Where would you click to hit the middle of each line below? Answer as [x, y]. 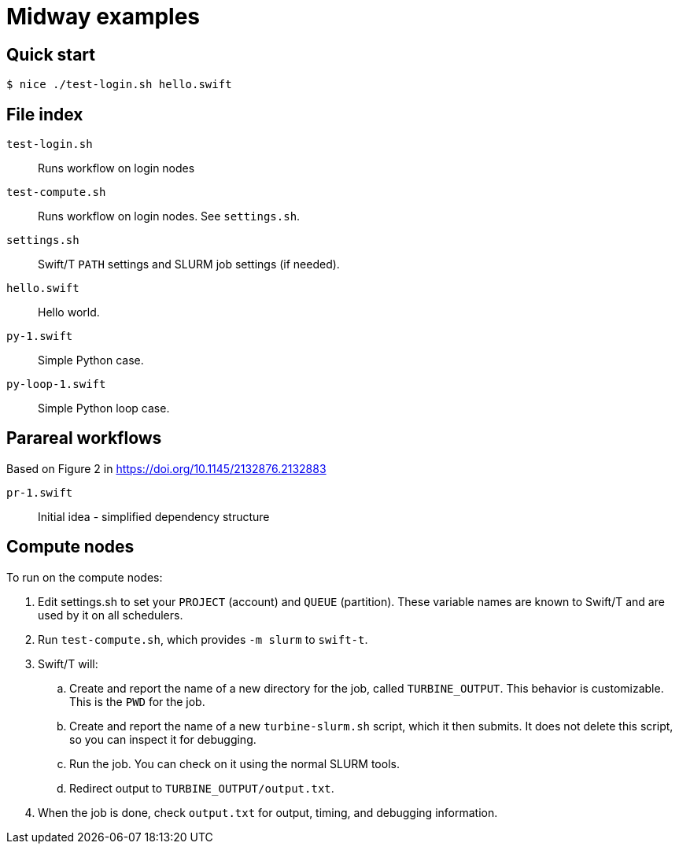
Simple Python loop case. [104, 408]
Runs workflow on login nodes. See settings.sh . [169, 216]
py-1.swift [40, 336]
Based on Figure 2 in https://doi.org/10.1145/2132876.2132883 [166, 468]
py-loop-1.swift [56, 384]
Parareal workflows [84, 438]
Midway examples [103, 17]
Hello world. [69, 312]
